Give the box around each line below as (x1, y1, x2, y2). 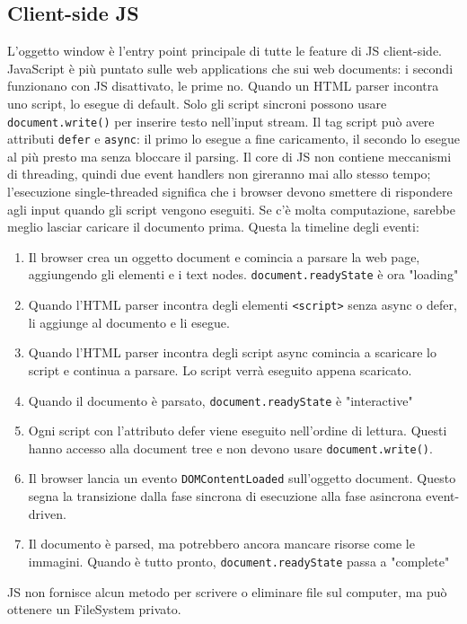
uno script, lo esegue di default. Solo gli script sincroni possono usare (7, 93, 387, 112)
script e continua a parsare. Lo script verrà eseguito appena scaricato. (28, 360, 412, 379)
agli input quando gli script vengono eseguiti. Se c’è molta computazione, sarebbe (7, 199, 455, 218)
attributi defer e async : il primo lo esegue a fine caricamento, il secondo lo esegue (7, 129, 460, 148)
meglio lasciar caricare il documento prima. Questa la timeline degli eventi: (7, 217, 419, 236)
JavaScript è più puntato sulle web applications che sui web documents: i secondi (7, 58, 454, 77)
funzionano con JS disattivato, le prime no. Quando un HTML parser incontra (7, 76, 439, 95)
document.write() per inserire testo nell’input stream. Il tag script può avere (7, 111, 435, 130)
